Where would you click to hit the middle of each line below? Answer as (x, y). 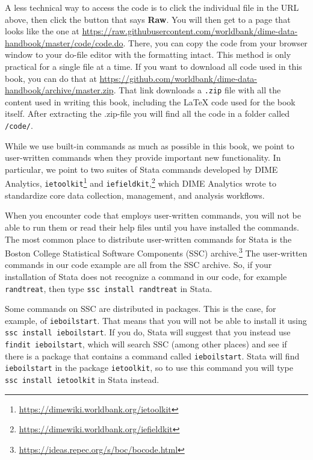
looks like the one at (42, 31)
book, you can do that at (51, 78)
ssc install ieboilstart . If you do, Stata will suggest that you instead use (148, 332)
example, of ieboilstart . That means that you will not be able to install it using (156, 320)
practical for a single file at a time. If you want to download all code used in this (153, 66)
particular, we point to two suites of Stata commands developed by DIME (141, 169)
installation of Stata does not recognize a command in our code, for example (146, 276)
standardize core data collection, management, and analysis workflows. (135, 195)
